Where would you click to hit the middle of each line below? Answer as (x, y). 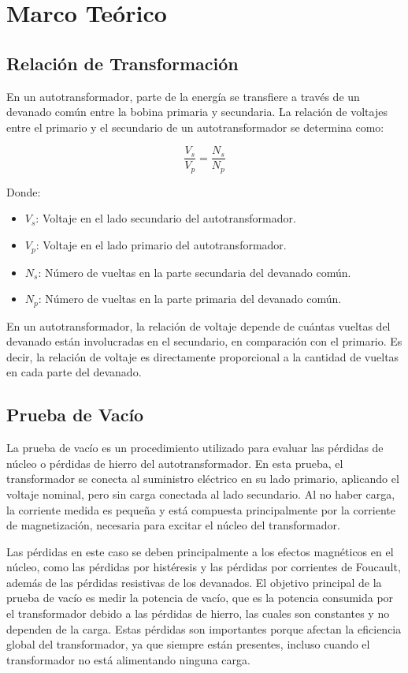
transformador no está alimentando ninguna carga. (128, 659)
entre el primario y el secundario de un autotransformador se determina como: (195, 127)
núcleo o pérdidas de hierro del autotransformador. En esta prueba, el (175, 463)
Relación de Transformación (122, 63)
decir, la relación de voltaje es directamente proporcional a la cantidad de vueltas (203, 356)
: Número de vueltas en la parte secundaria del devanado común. (195, 272)
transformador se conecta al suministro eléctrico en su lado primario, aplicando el (203, 479)
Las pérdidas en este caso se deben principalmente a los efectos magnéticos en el (200, 551)
